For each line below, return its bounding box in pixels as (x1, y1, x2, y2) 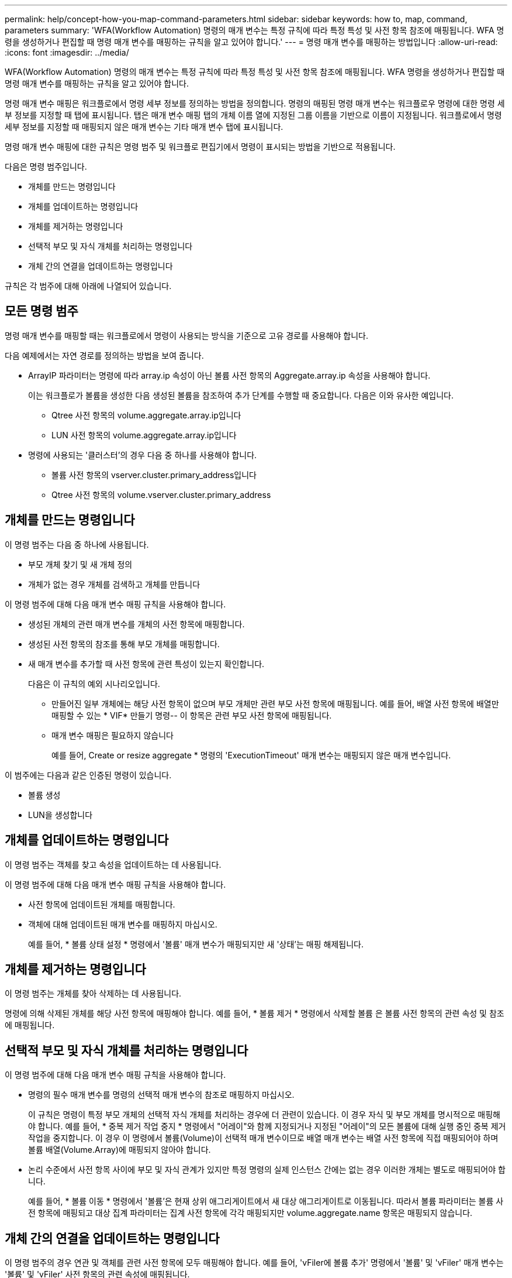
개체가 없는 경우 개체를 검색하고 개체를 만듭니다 (28, 579, 200, 589)
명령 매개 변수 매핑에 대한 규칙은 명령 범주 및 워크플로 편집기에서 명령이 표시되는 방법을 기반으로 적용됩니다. (5, 142, 396, 152)
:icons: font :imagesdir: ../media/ (5, 47, 129, 57)
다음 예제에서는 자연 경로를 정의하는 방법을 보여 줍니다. (5, 350, 204, 360)
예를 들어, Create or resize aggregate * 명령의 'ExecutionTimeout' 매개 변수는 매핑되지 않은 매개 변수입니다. (51, 750, 451, 760)
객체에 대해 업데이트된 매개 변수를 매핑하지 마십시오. (28, 919, 217, 929)
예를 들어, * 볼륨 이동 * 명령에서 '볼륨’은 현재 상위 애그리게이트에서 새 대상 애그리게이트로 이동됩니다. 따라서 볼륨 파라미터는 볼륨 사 (28, 1196, 504, 1207)
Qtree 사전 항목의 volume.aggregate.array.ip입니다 (51, 410, 241, 420)
